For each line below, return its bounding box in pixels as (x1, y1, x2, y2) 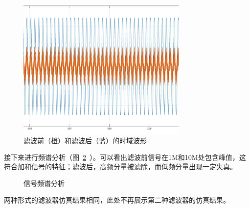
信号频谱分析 (23, 178, 65, 188)
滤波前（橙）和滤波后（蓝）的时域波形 (23, 135, 147, 146)
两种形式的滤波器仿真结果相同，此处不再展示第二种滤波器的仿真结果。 (4, 194, 230, 205)
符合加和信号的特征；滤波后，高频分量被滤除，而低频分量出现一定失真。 (4, 161, 237, 172)
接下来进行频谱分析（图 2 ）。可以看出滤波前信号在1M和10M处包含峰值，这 (4, 152, 246, 162)
